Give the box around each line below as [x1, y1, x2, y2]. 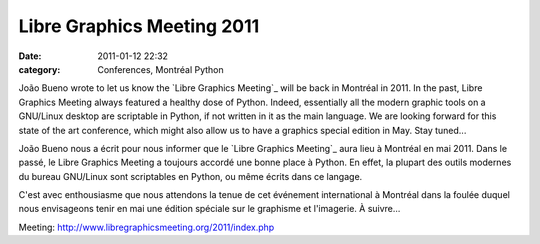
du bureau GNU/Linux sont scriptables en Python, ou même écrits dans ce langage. [18, 170, 363, 182]
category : [18, 63, 61, 75]
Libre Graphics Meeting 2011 [18, 15, 260, 37]
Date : [18, 50, 42, 62]
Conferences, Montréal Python [97, 63, 224, 75]
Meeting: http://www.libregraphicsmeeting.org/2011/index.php [18, 221, 275, 233]
